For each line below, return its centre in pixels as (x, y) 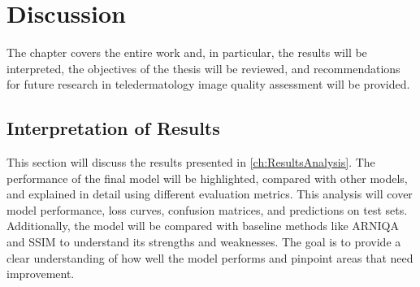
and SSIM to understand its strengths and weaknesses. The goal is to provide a (204, 242)
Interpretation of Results (113, 128)
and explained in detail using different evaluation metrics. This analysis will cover (210, 194)
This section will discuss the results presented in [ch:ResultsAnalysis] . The (191, 162)
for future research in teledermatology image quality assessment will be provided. (208, 84)
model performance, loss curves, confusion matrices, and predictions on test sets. (207, 209)
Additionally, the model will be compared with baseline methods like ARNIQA (203, 226)
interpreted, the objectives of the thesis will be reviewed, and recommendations (204, 68)
